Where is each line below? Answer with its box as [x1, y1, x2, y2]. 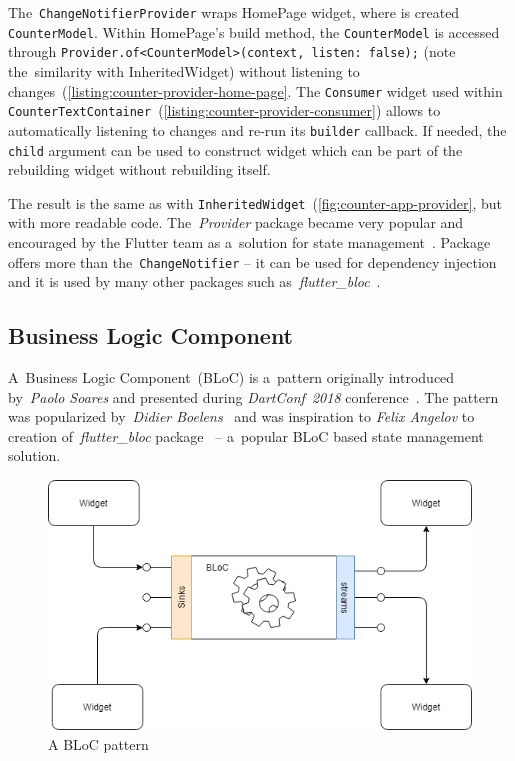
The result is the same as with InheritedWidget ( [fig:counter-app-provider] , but [8, 192, 503, 213]
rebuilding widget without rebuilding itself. [8, 159, 271, 180]
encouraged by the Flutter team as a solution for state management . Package [8, 232, 491, 253]
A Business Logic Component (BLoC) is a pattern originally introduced [8, 367, 455, 388]
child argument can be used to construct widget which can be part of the [8, 139, 463, 160]
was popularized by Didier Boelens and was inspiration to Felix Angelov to [8, 406, 475, 427]
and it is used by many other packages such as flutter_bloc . [8, 271, 381, 292]
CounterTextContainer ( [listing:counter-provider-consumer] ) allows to [8, 100, 441, 121]
